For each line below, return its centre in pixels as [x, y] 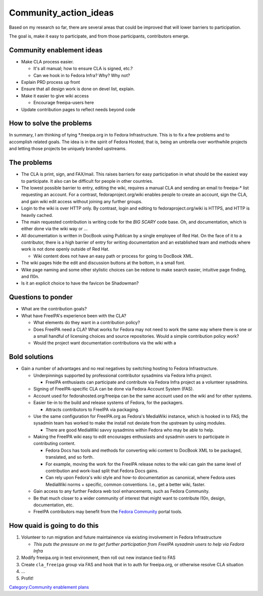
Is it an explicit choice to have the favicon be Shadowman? [80, 283]
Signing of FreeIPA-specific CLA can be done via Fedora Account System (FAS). [114, 389]
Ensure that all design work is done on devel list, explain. [78, 89]
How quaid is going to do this [54, 526]
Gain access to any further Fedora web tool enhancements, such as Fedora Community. [122, 491]
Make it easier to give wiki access [55, 96]
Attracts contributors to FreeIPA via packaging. [93, 409]
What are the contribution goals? [54, 309]
